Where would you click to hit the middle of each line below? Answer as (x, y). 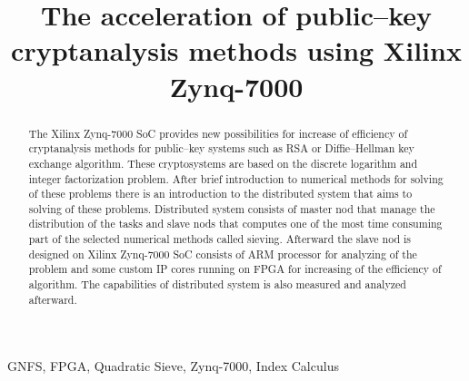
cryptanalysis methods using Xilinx (236, 50)
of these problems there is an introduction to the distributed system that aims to (220, 194)
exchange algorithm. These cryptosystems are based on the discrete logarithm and (223, 163)
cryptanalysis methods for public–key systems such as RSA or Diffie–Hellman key (221, 148)
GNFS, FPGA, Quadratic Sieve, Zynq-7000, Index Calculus (173, 366)
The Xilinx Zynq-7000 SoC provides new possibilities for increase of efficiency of (218, 133)
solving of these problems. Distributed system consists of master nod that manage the (232, 208)
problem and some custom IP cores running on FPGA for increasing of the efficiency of (235, 269)
